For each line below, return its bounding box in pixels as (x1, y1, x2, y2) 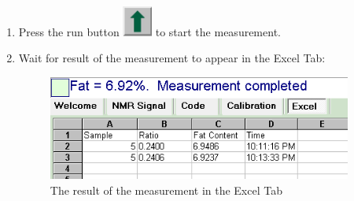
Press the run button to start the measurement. (18, 23, 281, 39)
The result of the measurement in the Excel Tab (50, 181, 282, 198)
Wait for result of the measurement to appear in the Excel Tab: (18, 50, 326, 66)
